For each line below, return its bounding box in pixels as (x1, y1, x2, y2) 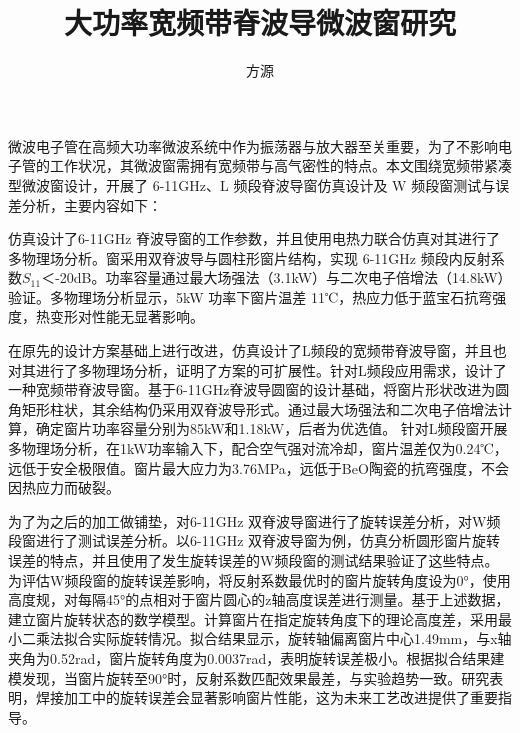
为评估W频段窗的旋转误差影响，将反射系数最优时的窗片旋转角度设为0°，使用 (8, 569, 511, 590)
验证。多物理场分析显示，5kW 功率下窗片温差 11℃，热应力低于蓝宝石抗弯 (8, 286, 493, 307)
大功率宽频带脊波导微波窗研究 (63, 2, 456, 43)
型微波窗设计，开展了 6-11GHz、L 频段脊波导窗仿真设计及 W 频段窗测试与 (8, 174, 496, 195)
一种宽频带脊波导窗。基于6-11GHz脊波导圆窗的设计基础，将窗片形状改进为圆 (8, 379, 510, 400)
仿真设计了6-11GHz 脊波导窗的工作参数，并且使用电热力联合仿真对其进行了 (8, 228, 501, 249)
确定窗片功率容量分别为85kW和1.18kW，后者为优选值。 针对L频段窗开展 (35, 418, 508, 439)
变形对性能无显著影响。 (49, 306, 204, 327)
